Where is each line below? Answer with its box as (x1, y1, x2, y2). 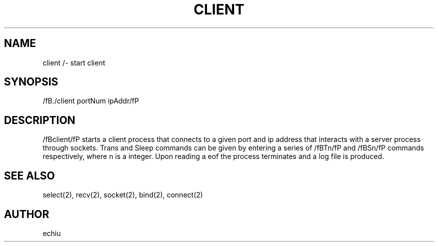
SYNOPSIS (4, 75, 58, 88)
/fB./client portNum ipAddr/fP (42, 96, 139, 105)
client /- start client (42, 58, 105, 67)
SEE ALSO (4, 169, 55, 182)
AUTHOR (4, 207, 49, 220)
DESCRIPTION (4, 113, 75, 126)
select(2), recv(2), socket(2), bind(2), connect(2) (42, 190, 203, 199)
